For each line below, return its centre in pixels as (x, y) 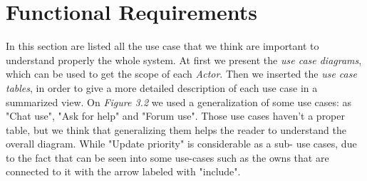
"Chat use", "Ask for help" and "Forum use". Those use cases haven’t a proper (175, 116)
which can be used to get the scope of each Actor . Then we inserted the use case (181, 74)
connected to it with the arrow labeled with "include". (123, 171)
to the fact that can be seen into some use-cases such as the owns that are (167, 157)
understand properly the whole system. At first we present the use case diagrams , (184, 60)
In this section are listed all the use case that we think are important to (162, 46)
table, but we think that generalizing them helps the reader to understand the (176, 129)
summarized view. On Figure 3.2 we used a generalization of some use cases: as (179, 102)
